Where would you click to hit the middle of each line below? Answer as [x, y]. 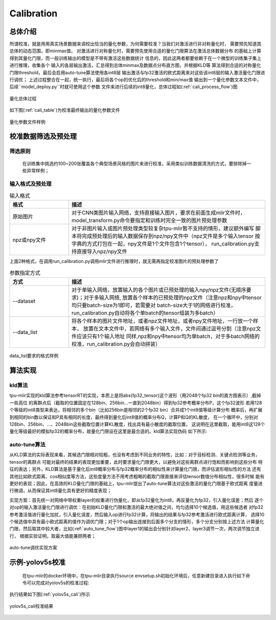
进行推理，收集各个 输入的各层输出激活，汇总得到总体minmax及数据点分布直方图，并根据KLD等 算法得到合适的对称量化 [135, 65]
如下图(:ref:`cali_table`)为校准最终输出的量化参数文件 [65, 110]
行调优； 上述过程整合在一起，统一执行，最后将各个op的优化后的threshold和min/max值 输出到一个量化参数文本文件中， [135, 80]
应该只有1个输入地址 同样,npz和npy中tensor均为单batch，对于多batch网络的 [168, 337]
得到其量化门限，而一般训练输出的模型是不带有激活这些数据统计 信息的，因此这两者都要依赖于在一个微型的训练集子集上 [135, 58]
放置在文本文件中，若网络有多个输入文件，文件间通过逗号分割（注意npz [169, 329]
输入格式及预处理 [30, 183]
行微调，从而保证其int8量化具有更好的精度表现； [61, 491]
